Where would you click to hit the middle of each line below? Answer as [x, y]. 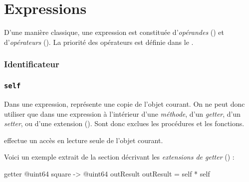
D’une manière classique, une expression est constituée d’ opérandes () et [114, 32]
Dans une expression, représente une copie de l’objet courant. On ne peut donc [124, 103]
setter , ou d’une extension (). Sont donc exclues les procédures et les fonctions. [124, 123]
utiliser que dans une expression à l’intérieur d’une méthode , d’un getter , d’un [123, 113]
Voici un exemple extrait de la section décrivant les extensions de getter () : [119, 157]
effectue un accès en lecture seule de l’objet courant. [84, 140]
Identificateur [32, 64]
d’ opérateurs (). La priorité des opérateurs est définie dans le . [99, 42]
